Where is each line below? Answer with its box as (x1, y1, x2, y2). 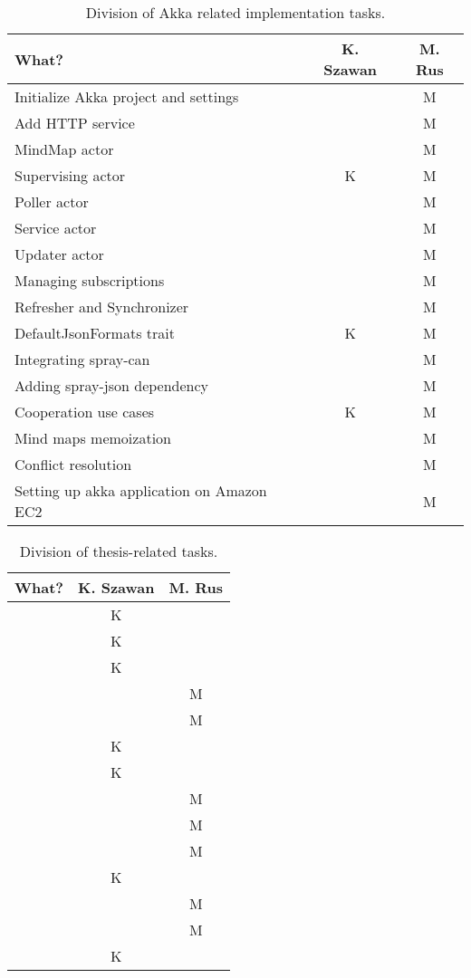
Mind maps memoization (14, 427, 171, 448)
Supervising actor (14, 165, 125, 186)
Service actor (14, 217, 97, 238)
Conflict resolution (14, 454, 132, 475)
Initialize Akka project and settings (14, 86, 239, 107)
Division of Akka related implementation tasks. (85, 2, 386, 23)
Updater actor (14, 244, 104, 264)
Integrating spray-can (14, 349, 150, 369)
